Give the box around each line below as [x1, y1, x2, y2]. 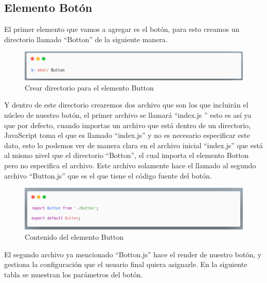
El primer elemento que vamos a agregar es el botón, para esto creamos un [4, 24, 240, 34]
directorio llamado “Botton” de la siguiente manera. [4, 33, 168, 44]
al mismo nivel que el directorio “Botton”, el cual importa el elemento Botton [4, 150, 249, 161]
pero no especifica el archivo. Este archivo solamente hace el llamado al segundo [4, 160, 256, 171]
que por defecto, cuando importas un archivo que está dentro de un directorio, [4, 119, 251, 130]
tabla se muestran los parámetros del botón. [4, 269, 143, 279]
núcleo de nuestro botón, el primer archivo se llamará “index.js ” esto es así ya [4, 110, 252, 120]
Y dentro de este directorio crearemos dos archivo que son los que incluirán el [4, 99, 248, 110]
